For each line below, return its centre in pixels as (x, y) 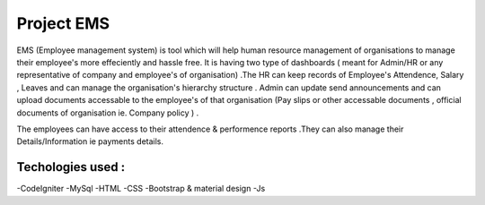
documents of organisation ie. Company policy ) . (108, 113)
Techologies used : (71, 167)
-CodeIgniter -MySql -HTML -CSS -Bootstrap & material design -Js (141, 189)
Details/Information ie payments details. (90, 141)
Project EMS (63, 23)
